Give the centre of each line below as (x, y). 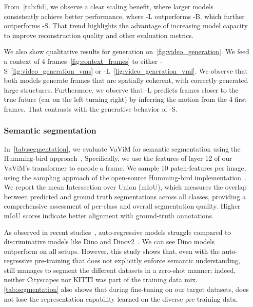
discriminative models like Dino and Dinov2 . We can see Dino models (109, 241)
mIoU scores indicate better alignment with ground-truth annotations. (109, 215)
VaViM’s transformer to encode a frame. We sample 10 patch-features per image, (125, 167)
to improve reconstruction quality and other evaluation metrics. (99, 35)
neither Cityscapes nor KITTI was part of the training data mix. (101, 279)
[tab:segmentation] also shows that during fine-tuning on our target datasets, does (126, 289)
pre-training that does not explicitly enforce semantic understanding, (137, 260)
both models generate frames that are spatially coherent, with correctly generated (126, 80)
